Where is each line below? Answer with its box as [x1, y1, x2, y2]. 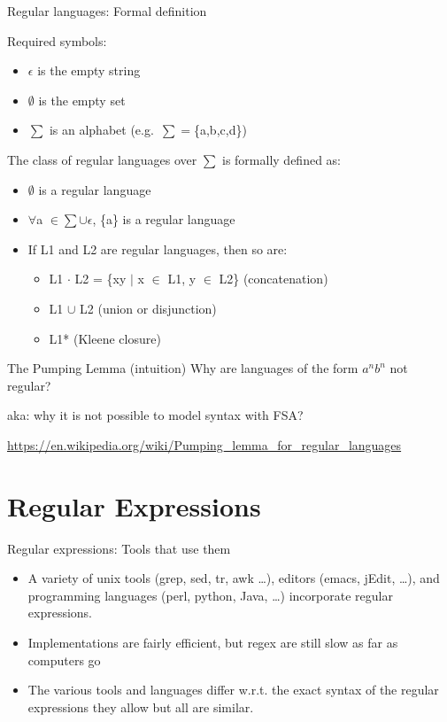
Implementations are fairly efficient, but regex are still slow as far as [27, 633, 398, 651]
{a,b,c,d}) [193, 120, 247, 139]
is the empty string [37, 61, 141, 80]
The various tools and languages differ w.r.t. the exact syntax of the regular [27, 680, 439, 699]
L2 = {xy [74, 269, 127, 288]
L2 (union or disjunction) [80, 299, 217, 317]
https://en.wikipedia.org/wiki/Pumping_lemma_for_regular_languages [7, 435, 402, 454]
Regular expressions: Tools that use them [7, 539, 231, 557]
